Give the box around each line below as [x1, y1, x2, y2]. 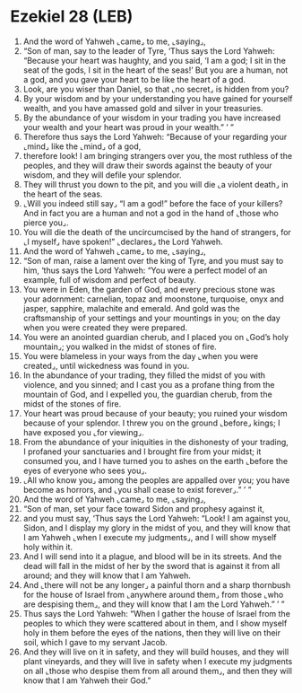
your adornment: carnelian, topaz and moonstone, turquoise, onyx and [22, 294, 285, 304]
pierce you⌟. [22, 217, 69, 228]
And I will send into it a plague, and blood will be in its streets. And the [22, 550, 282, 562]
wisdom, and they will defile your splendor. [22, 169, 182, 180]
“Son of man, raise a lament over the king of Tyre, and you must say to [22, 255, 284, 266]
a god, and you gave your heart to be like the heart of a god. [22, 74, 246, 84]
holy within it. [22, 541, 73, 552]
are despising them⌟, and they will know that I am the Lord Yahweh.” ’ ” [22, 599, 285, 610]
